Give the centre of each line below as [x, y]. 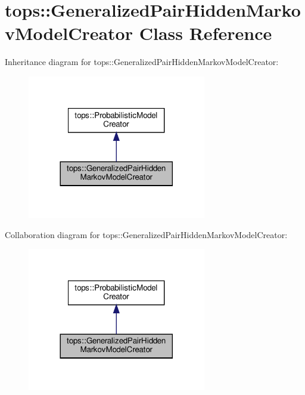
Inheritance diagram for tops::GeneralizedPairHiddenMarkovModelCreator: [142, 62]
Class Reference [206, 33]
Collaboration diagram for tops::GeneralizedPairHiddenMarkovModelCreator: [146, 234]
